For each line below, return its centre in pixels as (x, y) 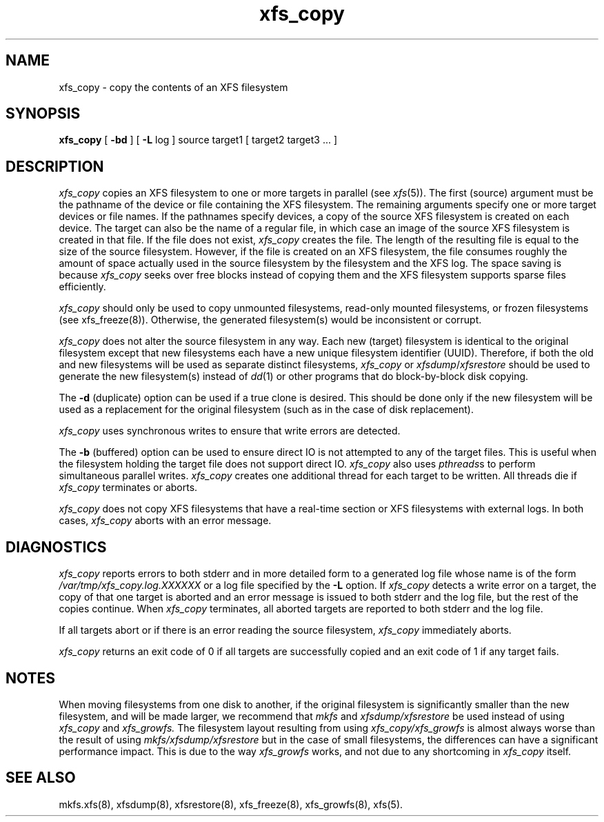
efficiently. (82, 287)
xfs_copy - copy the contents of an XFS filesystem (173, 87)
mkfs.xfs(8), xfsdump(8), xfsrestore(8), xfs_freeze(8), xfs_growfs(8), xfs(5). (231, 804)
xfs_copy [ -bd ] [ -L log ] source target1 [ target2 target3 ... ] (198, 140)
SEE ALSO (41, 778)
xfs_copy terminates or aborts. (128, 488)
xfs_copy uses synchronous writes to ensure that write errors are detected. (230, 431)
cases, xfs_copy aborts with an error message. (165, 521)
